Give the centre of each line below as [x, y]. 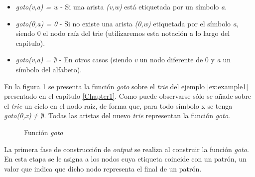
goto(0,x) [18, 115]
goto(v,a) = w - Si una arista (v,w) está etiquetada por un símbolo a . [121, 6]
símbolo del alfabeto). [49, 69]
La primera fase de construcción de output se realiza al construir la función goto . [127, 149]
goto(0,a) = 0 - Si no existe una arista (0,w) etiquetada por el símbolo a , [127, 23]
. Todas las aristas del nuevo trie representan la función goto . [137, 115]
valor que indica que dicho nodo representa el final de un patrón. [103, 168]
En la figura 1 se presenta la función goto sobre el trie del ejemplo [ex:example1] [126, 86]
